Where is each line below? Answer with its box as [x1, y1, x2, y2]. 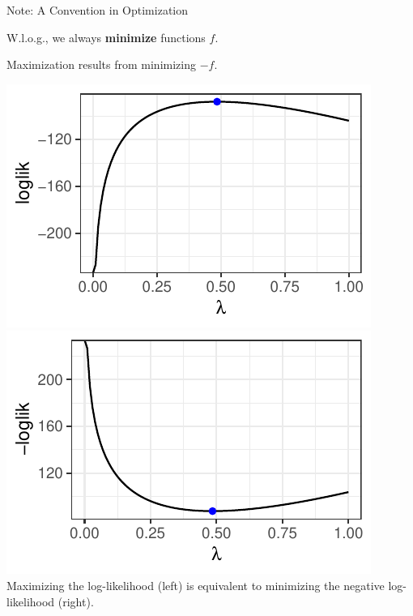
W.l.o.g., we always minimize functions [6, 28, 206, 45]
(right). [57, 592, 94, 610]
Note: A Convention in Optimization [6, 2, 189, 18]
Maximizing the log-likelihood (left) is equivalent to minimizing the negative [6, 576, 385, 593]
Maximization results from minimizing [6, 56, 196, 73]
